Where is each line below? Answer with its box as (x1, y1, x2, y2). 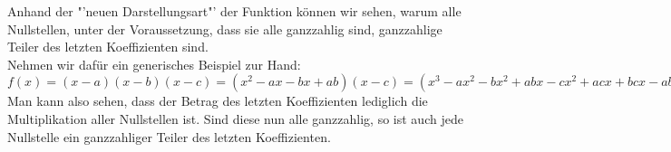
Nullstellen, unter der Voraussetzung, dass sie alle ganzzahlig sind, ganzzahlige (7, 19, 442, 38)
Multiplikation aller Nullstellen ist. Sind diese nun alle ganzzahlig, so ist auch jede (7, 109, 463, 128)
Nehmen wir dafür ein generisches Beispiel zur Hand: (7, 54, 301, 73)
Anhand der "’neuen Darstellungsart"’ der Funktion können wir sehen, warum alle (7, 2, 462, 20)
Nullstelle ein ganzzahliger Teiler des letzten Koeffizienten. (7, 127, 331, 146)
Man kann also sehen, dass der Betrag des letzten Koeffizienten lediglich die (7, 91, 428, 110)
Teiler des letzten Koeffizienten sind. (7, 37, 209, 56)
